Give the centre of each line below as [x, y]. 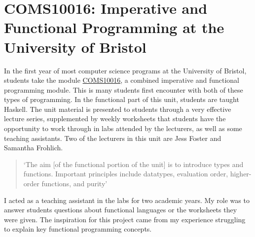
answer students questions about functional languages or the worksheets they [121, 210]
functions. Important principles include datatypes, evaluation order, [126, 174]
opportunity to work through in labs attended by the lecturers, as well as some [123, 128]
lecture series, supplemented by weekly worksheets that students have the [115, 118]
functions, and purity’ [74, 184]
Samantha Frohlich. [34, 148]
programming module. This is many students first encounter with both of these [124, 89]
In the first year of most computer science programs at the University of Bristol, [125, 70]
